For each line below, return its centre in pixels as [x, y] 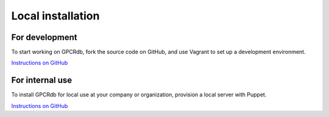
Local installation [55, 16]
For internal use [42, 80]
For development [44, 37]
